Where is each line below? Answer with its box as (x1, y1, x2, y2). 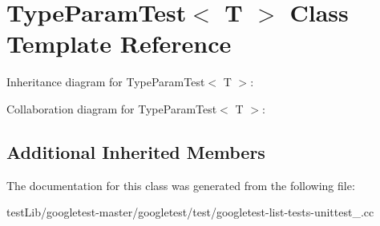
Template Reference (6, 27, 232, 60)
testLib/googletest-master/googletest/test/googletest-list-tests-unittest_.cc (6, 204, 374, 220)
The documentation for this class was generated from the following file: (6, 176, 355, 193)
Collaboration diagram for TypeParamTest (6, 100, 217, 117)
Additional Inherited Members (6, 139, 265, 164)
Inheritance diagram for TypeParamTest (6, 73, 205, 90)
